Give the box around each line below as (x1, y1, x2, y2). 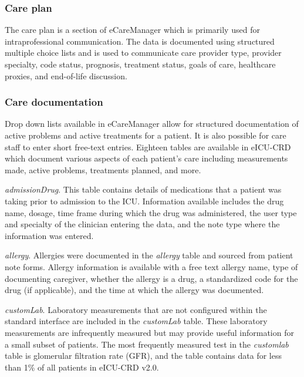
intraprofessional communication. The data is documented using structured (5, 35, 275, 47)
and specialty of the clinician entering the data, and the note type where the (5, 218, 280, 230)
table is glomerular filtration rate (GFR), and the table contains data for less (5, 349, 282, 362)
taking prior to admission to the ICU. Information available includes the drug (5, 194, 284, 207)
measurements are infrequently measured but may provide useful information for (5, 326, 294, 338)
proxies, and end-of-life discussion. (5, 69, 127, 82)
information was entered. (5, 229, 94, 241)
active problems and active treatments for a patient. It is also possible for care (5, 129, 286, 141)
